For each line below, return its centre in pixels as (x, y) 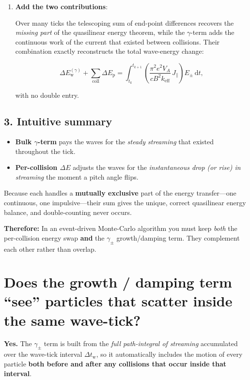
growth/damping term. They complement (178, 237)
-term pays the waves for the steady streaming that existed (126, 141)
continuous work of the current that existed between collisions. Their (117, 41)
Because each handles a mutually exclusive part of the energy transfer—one (120, 193)
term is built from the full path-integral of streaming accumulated (141, 343)
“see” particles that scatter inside (118, 301)
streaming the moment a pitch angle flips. (77, 176)
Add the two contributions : (62, 6)
